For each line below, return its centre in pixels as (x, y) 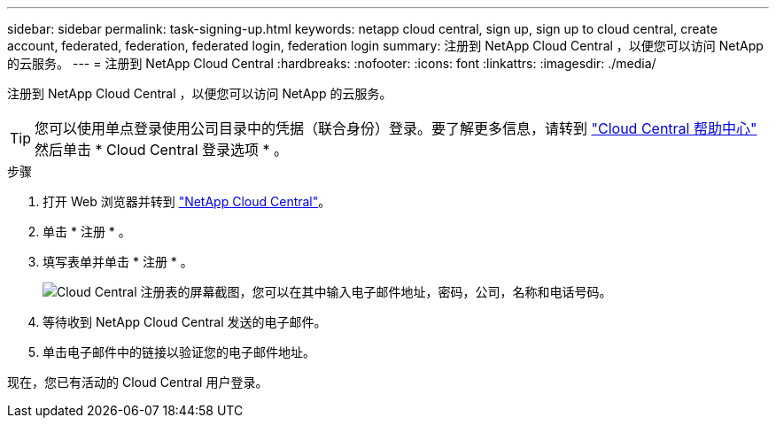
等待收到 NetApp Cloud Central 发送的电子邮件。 (185, 322)
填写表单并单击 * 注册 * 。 (118, 262)
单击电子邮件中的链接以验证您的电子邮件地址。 (179, 352)
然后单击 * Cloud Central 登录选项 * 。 (162, 150)
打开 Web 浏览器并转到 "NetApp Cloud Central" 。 (187, 201)
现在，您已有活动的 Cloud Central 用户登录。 (138, 382)
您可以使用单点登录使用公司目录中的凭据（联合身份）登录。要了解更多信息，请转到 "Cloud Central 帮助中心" (396, 128)
